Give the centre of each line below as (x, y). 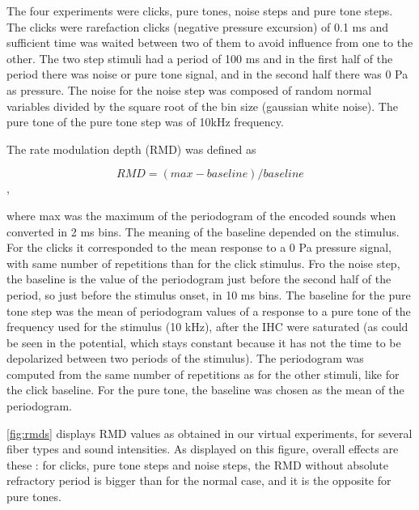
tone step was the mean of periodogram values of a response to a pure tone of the (209, 310)
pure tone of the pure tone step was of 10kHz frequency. (145, 122)
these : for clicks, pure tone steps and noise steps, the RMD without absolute (197, 464)
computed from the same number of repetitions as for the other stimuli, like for (203, 374)
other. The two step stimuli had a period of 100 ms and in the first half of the (200, 58)
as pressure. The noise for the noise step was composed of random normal (189, 89)
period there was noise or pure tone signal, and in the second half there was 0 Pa (207, 74)
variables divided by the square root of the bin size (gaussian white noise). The (202, 106)
